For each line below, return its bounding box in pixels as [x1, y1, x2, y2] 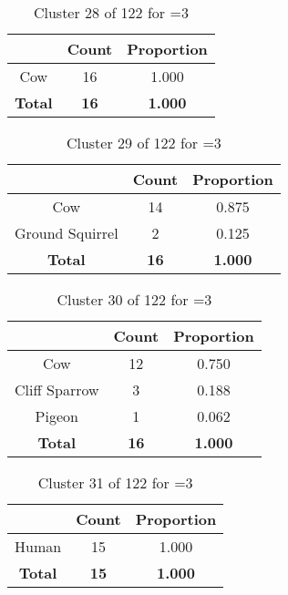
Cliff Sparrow [15, 379, 99, 400]
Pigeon [35, 405, 78, 426]
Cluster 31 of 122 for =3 [37, 472, 193, 493]
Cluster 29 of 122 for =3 [66, 132, 221, 153]
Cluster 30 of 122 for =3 [57, 289, 212, 310]
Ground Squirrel [15, 222, 118, 243]
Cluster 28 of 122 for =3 [33, 2, 189, 23]
